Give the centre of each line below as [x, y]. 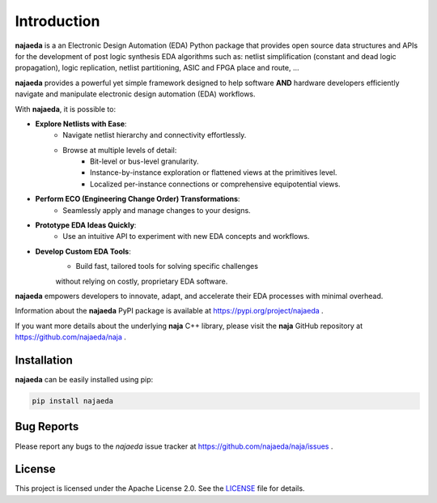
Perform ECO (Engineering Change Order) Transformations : [138, 199]
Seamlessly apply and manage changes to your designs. [157, 210]
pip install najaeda [72, 401]
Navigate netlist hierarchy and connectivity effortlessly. [155, 135]
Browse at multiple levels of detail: [120, 150]
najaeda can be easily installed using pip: [84, 380]
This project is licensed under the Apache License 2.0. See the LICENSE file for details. [160, 488]
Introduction [57, 21]
